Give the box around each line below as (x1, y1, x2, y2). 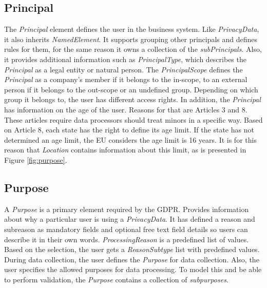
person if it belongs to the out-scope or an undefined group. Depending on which (4, 84, 258, 94)
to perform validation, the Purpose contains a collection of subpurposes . (4, 274, 228, 284)
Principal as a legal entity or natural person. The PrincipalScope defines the (4, 64, 243, 74)
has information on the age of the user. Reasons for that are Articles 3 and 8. (4, 104, 247, 114)
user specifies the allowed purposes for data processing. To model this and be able (4, 264, 262, 275)
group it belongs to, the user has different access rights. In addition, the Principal (4, 94, 261, 105)
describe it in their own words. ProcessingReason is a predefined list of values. (4, 234, 249, 244)
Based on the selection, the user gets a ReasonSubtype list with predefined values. (4, 244, 260, 255)
